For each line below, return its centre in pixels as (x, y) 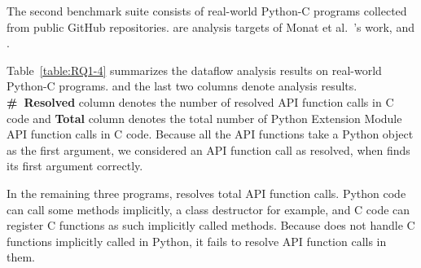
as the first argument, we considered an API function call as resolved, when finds (208, 149)
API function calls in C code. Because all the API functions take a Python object (210, 134)
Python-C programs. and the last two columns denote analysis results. (182, 86)
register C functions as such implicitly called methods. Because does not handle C (211, 225)
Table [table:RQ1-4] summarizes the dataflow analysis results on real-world (194, 70)
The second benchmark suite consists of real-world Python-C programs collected (207, 11)
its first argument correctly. (75, 166)
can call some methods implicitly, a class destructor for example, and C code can (208, 209)
